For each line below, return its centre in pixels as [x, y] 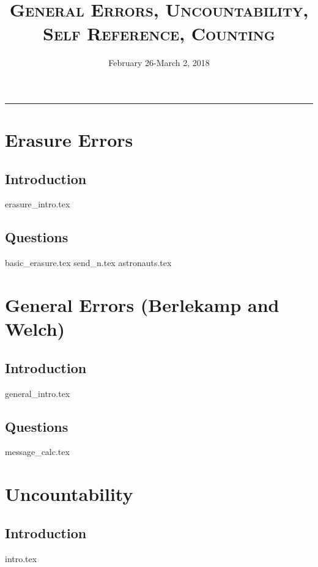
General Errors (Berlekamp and [142, 305]
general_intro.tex [38, 393]
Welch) [35, 329]
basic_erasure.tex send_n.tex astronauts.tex [88, 263]
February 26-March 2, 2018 [159, 63]
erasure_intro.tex [38, 204]
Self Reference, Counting [159, 33]
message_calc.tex [37, 452]
